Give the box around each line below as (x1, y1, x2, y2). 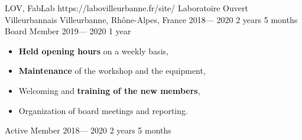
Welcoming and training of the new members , (18, 84, 200, 96)
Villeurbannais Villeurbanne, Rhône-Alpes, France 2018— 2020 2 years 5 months (5, 13, 298, 25)
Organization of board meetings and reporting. (18, 104, 188, 116)
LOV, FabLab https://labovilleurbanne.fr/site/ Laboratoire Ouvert (5, 2, 248, 14)
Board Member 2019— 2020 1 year (5, 25, 131, 37)
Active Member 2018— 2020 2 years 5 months (5, 124, 171, 136)
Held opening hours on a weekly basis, (18, 44, 168, 57)
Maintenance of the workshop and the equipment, (18, 64, 206, 77)
